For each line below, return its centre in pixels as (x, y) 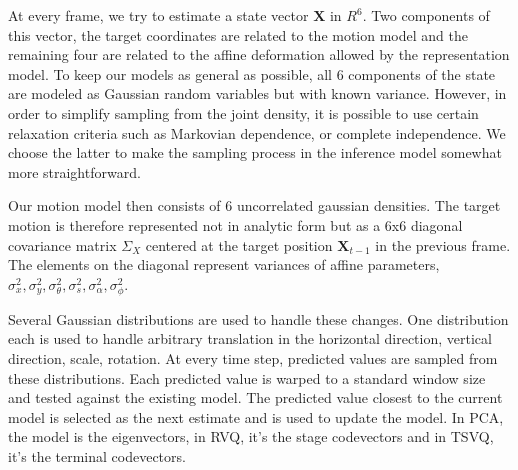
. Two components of (426, 15)
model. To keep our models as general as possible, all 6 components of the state (252, 73)
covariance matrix (62, 244)
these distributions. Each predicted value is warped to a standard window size (247, 377)
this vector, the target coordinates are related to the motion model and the (238, 34)
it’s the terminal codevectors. (97, 456)
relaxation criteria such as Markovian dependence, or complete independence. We (257, 132)
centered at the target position (239, 244)
